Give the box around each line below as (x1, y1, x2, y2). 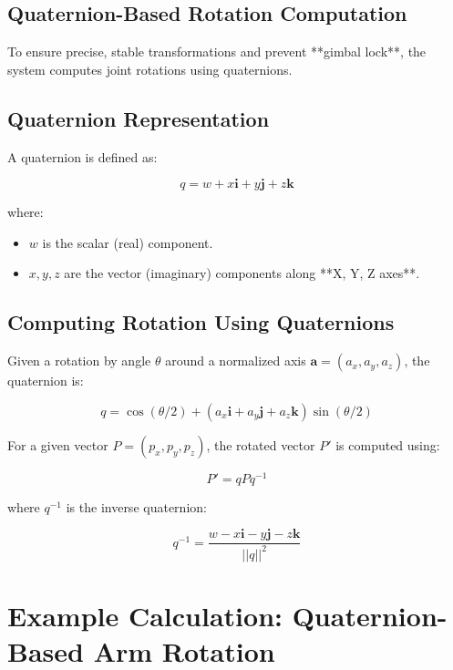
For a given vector (7, 435, 108, 454)
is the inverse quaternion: (66, 497, 207, 516)
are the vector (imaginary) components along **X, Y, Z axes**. (64, 263, 420, 283)
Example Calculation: (7, 597, 283, 634)
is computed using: (335, 435, 440, 454)
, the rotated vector (206, 435, 315, 454)
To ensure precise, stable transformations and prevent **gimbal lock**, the (7, 42, 427, 61)
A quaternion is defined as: (7, 147, 158, 166)
